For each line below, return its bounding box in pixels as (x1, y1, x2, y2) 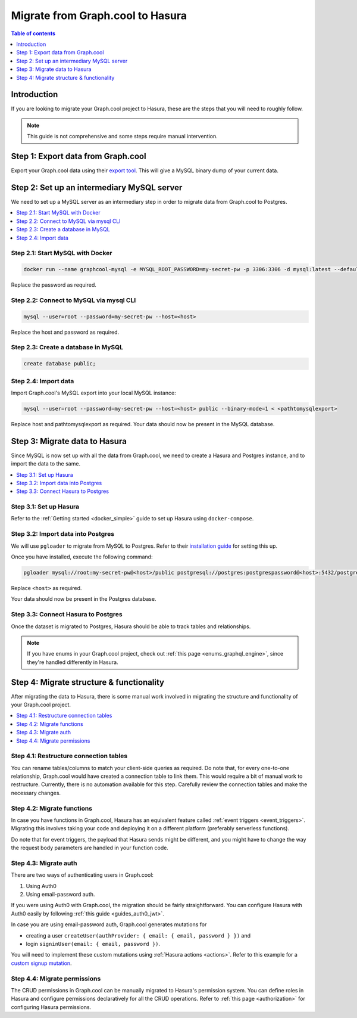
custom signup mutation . (11, 960, 72, 967)
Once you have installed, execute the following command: (11, 553, 153, 560)
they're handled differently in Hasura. (27, 659, 118, 666)
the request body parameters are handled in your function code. (11, 844, 169, 852)
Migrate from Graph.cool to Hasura (11, 9, 187, 22)
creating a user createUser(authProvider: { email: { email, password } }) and (26, 932, 251, 939)
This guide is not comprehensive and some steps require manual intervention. (27, 133, 218, 140)
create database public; (23, 361, 96, 367)
